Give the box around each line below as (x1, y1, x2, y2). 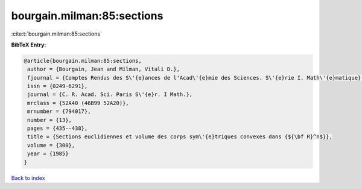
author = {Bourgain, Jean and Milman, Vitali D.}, (27, 66, 180, 72)
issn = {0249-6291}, (27, 83, 88, 90)
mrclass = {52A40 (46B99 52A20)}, (27, 100, 129, 106)
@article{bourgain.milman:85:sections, (24, 57, 142, 64)
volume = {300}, (27, 142, 75, 149)
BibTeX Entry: (11, 41, 46, 48)
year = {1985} (27, 150, 69, 157)
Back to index (11, 174, 45, 181)
